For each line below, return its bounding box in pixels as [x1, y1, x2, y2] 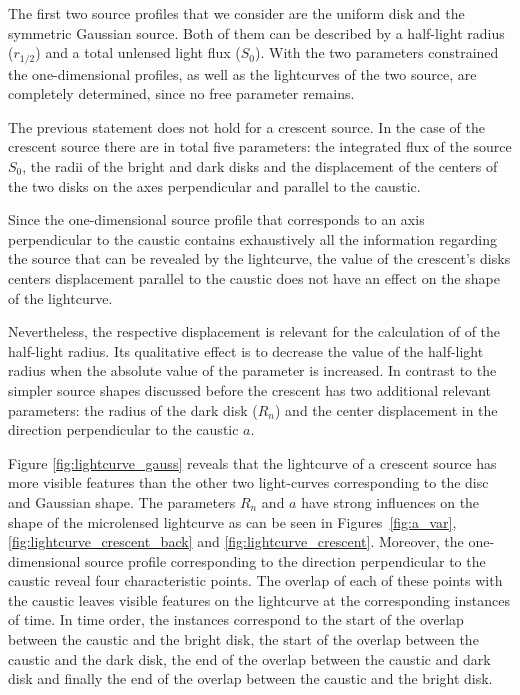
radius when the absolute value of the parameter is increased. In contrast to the [8, 360, 497, 381]
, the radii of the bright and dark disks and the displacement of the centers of [22, 156, 498, 177]
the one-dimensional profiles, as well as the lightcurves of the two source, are [8, 63, 477, 84]
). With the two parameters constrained [255, 42, 499, 63]
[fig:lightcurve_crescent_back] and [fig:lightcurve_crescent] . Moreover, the [8, 531, 464, 552]
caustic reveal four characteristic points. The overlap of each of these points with [8, 570, 503, 591]
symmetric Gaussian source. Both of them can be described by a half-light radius [8, 22, 505, 43]
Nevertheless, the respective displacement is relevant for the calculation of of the [8, 321, 501, 342]
